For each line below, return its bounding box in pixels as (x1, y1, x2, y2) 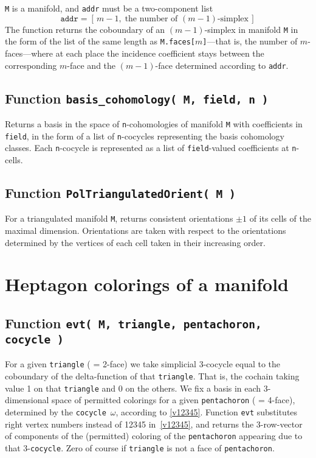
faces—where (5, 46, 53, 59)
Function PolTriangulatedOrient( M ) (5, 183, 236, 202)
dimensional (5, 393, 49, 406)
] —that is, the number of (202, 35, 298, 48)
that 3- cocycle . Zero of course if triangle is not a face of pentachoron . (5, 441, 275, 454)
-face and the (67, 58, 116, 71)
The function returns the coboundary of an (5, 23, 165, 35)
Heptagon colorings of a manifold (5, 272, 289, 297)
